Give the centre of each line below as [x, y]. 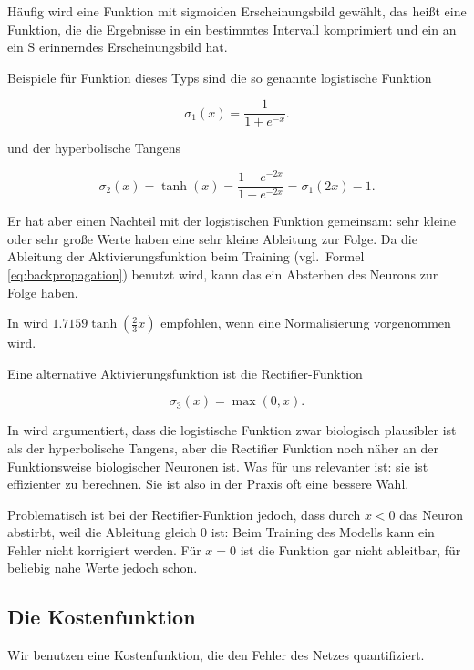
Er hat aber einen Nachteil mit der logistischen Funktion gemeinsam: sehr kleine [232, 221]
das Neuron [431, 514]
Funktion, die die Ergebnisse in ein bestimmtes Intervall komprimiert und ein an [232, 29]
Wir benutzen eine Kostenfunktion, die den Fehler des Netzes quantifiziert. [216, 655]
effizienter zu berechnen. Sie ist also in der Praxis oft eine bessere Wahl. [208, 484]
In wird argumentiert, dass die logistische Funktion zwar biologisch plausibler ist [232, 430]
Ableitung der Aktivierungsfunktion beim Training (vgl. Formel [186, 256]
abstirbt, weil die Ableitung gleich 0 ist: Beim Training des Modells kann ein [221, 532]
